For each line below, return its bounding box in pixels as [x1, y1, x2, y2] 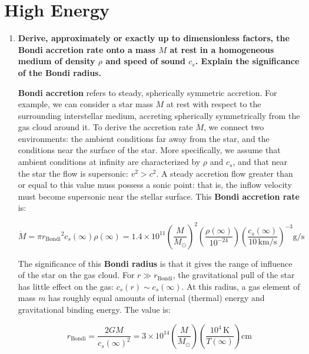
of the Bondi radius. [18, 66, 101, 78]
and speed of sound [105, 55, 185, 67]
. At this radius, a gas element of [181, 280, 300, 292]
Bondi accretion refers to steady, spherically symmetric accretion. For [18, 86, 277, 98]
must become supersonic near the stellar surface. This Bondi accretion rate [18, 190, 300, 202]
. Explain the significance [195, 55, 300, 67]
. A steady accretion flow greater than [156, 167, 293, 179]
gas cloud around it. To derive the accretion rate [18, 121, 193, 133]
